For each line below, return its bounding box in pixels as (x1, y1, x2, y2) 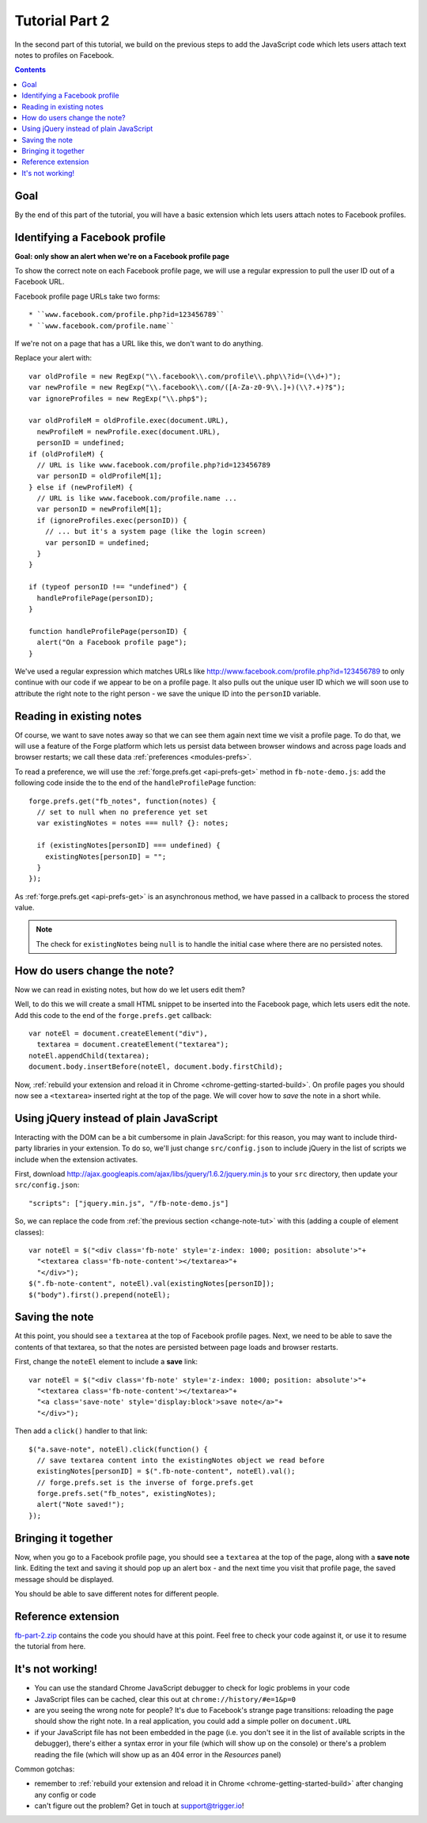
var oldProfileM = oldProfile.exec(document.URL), (28, 416, 229, 425)
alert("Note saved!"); (36, 1500, 125, 1509)
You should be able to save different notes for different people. (14, 1588, 219, 1598)
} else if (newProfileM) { (28, 482, 134, 491)
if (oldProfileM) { (28, 449, 104, 459)
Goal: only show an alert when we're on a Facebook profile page (14, 251, 229, 261)
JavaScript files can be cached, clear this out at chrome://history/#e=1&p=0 (34, 1694, 297, 1703)
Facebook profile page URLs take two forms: (14, 292, 161, 301)
